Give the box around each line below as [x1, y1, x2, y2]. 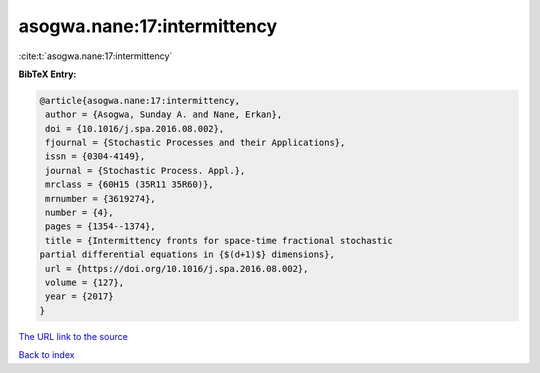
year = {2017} [45, 291, 114, 302]
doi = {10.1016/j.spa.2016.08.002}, [45, 123, 225, 134]
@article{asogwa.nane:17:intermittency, [39, 95, 240, 106]
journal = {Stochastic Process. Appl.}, [45, 165, 246, 176]
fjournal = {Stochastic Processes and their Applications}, [45, 137, 346, 149]
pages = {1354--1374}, [45, 221, 157, 232]
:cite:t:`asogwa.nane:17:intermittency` [18, 50, 173, 62]
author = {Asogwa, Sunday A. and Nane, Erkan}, [45, 109, 283, 120]
